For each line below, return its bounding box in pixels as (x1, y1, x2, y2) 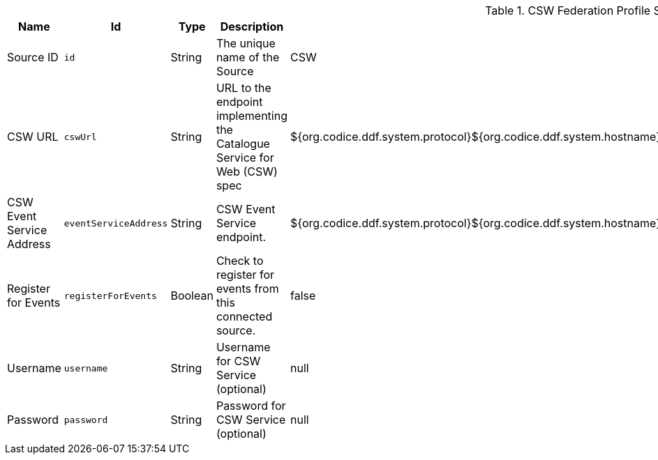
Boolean (170, 289, 214, 302)
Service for (216, 151, 274, 164)
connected (216, 309, 273, 323)
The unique (216, 36, 276, 50)
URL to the (216, 81, 271, 95)
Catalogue (216, 137, 270, 151)
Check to (216, 254, 264, 268)
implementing (216, 109, 287, 123)
